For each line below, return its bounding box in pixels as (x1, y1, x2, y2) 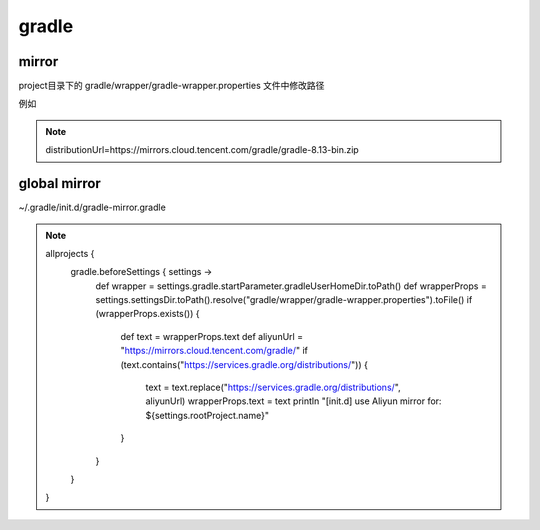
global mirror (18, 175, 102, 192)
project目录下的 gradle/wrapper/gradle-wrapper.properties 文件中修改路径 (18, 80, 325, 92)
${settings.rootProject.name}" (145, 409, 270, 421)
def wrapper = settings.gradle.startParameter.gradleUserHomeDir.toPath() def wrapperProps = (95, 280, 487, 292)
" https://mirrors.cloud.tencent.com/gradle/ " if (120, 345, 309, 357)
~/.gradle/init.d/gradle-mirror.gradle (18, 201, 167, 214)
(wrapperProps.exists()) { (95, 308, 200, 320)
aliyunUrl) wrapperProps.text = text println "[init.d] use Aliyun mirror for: (145, 395, 442, 407)
